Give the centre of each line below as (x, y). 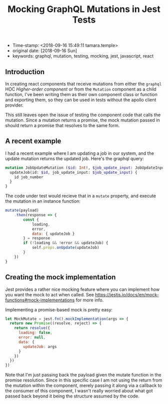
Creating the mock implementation (60, 277)
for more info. (90, 300)
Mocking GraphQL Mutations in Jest (84, 9)
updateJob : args (40, 346)
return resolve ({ (32, 328)
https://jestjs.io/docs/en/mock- (127, 294)
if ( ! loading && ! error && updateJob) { (66, 243)
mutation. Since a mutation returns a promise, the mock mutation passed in (82, 120)
